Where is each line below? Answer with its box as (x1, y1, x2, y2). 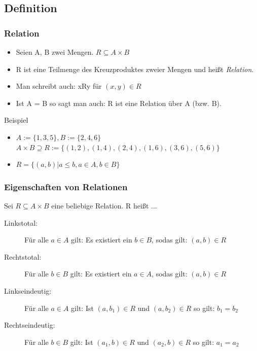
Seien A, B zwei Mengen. (16, 47, 94, 57)
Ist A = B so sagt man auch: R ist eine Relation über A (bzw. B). (16, 97, 222, 108)
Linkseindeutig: (4, 285, 52, 296)
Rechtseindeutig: (4, 320, 55, 330)
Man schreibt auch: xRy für (16, 81, 102, 91)
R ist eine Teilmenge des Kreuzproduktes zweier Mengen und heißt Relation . (16, 63, 254, 74)
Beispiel (4, 115, 28, 125)
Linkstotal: (4, 217, 38, 228)
